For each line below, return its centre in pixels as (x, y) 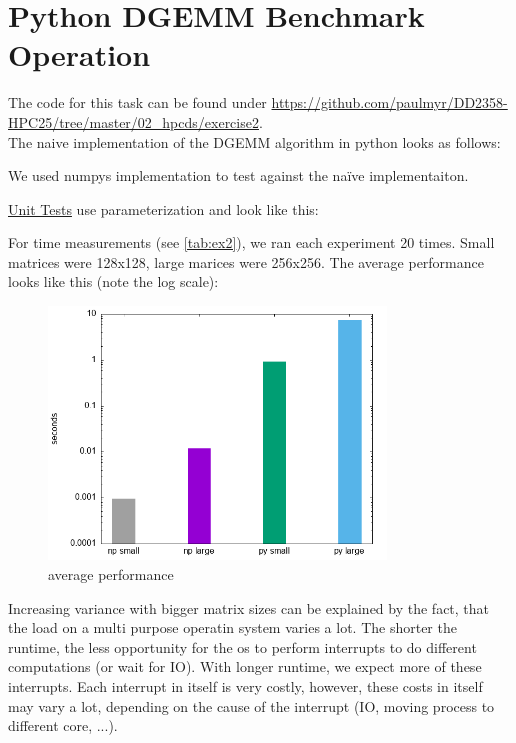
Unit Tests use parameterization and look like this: (163, 208)
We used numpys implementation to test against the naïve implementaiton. (238, 175)
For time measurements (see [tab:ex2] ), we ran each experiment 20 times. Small (251, 242)
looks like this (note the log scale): (113, 281)
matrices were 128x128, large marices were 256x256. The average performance (246, 261)
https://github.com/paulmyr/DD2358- (389, 102)
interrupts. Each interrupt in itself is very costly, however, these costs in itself (245, 686)
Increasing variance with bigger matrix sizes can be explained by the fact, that (249, 607)
